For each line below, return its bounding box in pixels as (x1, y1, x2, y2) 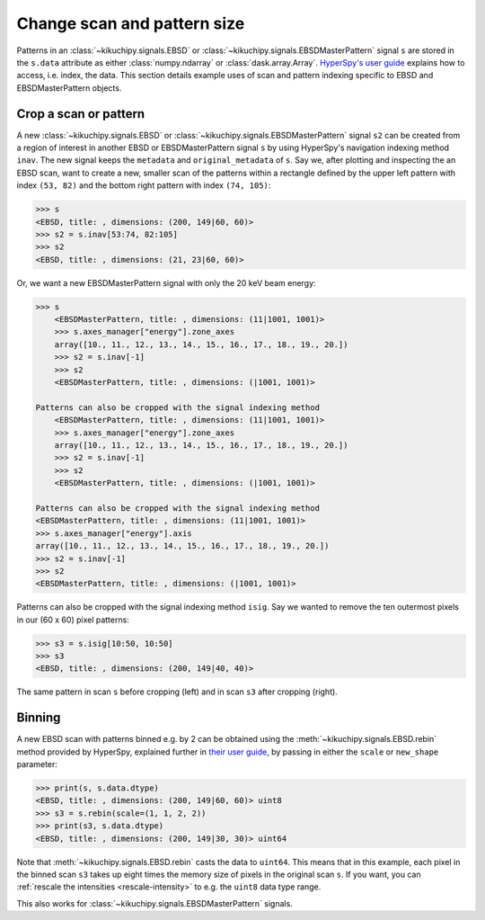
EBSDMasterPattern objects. (16, 82, 122, 94)
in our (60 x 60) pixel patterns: (16, 614, 129, 625)
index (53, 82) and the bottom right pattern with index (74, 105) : (16, 180, 271, 191)
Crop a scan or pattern (16, 106, 145, 121)
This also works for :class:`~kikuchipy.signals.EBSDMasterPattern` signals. (16, 898, 294, 908)
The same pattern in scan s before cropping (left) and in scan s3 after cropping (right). (16, 686, 339, 697)
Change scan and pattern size (16, 13, 245, 33)
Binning (16, 710, 61, 726)
